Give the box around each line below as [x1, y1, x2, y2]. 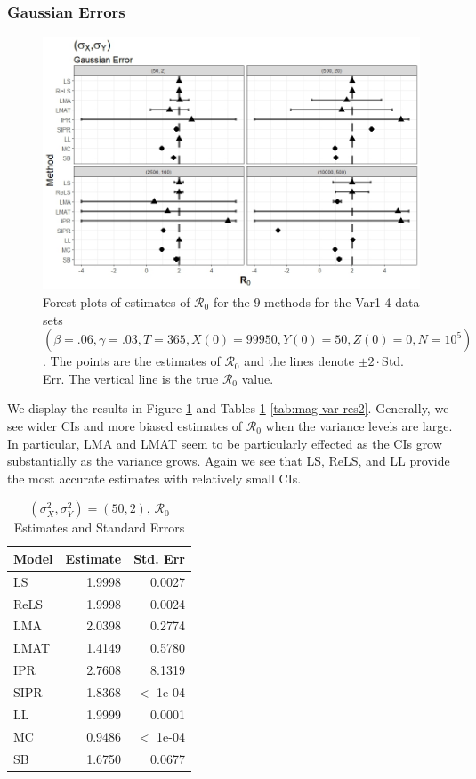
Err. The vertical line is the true [43, 369, 219, 387]
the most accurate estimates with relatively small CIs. [7, 468, 302, 487]
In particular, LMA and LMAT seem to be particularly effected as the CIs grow [7, 434, 442, 452]
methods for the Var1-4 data [264, 293, 420, 311]
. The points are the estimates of [43, 352, 221, 370]
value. [241, 369, 274, 387]
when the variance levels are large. [265, 416, 453, 434]
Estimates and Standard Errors [13, 518, 185, 537]
